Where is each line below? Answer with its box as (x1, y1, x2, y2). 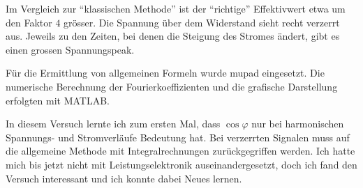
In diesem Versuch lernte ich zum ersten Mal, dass (6, 116, 221, 131)
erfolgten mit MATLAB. (6, 93, 110, 107)
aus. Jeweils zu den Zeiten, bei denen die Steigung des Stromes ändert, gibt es (6, 29, 340, 43)
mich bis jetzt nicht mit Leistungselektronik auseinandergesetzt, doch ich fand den (6, 157, 357, 171)
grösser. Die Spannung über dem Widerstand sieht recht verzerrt (64, 15, 340, 29)
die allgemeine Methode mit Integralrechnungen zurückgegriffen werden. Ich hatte (6, 143, 355, 158)
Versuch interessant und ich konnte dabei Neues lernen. (6, 171, 242, 185)
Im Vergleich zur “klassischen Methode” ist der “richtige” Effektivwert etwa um (6, 1, 346, 15)
